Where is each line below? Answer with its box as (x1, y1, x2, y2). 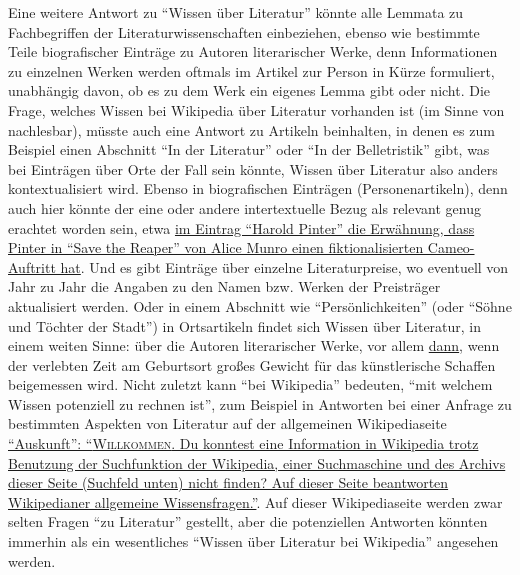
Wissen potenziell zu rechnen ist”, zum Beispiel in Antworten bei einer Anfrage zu (8, 393, 512, 414)
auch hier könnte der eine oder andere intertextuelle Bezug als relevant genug (8, 197, 481, 218)
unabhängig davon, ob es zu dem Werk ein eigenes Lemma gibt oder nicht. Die (8, 80, 491, 101)
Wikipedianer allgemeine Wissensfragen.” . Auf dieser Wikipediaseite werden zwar (8, 491, 503, 512)
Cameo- (427, 237, 475, 258)
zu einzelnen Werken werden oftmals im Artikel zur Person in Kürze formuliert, (8, 60, 495, 81)
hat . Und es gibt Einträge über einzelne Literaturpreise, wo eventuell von (60, 256, 509, 277)
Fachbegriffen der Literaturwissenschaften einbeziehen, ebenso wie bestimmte (8, 21, 480, 42)
